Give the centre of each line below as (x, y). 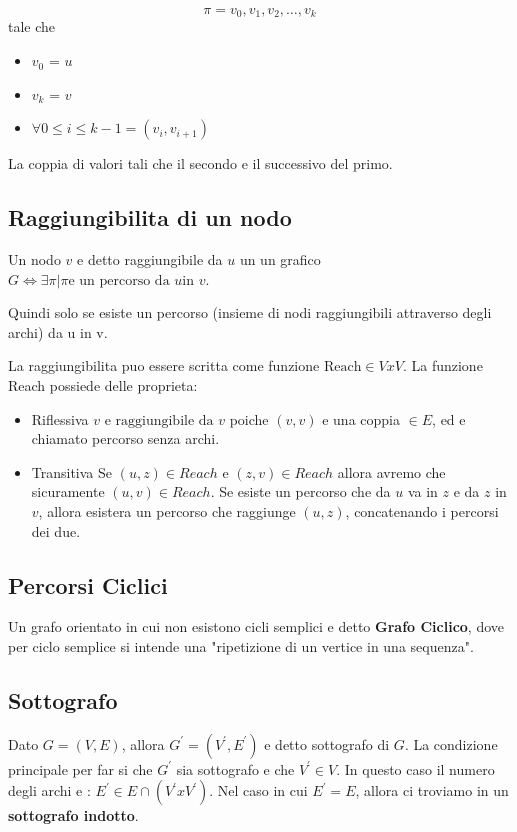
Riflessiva (60, 418)
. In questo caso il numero (415, 768)
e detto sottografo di (327, 743)
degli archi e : (49, 790)
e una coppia (361, 418)
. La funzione (442, 365)
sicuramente (68, 491)
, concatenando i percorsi (422, 510)
